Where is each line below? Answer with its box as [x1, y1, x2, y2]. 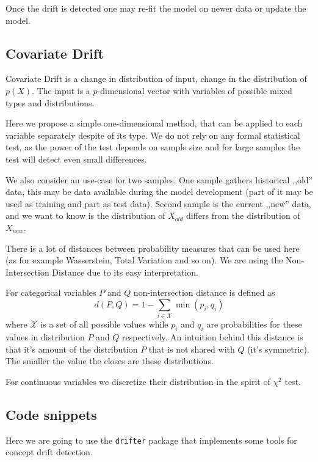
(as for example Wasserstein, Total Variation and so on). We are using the [5, 254, 283, 266]
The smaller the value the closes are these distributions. [5, 354, 214, 367]
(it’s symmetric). [247, 342, 309, 355]
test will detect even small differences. [5, 152, 147, 165]
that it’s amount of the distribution [5, 342, 138, 355]
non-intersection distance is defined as [133, 286, 275, 299]
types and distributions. [5, 96, 95, 109]
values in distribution [5, 331, 85, 343]
